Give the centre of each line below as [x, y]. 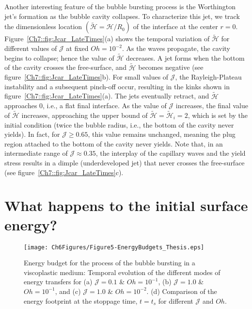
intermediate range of [36, 153]
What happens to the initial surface [126, 205]
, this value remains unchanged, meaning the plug [162, 134]
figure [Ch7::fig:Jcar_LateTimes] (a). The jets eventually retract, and [107, 96]
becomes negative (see [171, 67]
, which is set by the [218, 115]
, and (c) [68, 291]
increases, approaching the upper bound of [85, 115]
